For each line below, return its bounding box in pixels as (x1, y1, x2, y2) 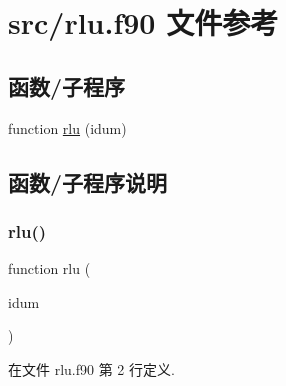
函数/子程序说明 (8, 166, 168, 197)
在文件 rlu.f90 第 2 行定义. (8, 358, 175, 379)
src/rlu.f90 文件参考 (8, 2, 279, 43)
